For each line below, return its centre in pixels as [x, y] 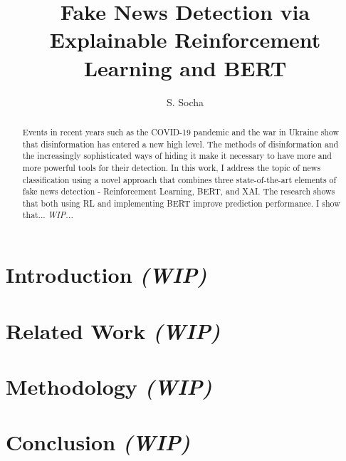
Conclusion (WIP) [98, 442]
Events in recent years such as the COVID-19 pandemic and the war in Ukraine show [181, 131]
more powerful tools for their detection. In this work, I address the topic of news [172, 167]
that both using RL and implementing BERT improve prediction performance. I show [181, 203]
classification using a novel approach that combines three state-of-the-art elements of [179, 179]
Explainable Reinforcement [185, 40]
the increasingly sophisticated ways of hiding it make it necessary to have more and [177, 156]
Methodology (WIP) [109, 386]
